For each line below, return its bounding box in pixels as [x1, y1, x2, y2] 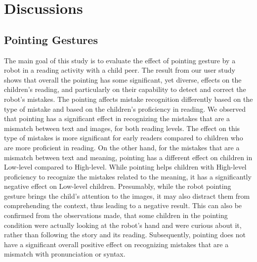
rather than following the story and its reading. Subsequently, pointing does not [4, 229, 246, 240]
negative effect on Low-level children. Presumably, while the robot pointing [4, 181, 231, 191]
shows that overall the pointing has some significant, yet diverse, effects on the [4, 74, 242, 85]
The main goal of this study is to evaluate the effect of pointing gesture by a [4, 55, 236, 65]
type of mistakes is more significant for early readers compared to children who [4, 132, 243, 143]
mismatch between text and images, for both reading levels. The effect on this [4, 123, 240, 133]
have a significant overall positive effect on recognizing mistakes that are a [4, 239, 229, 249]
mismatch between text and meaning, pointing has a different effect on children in [4, 152, 253, 162]
